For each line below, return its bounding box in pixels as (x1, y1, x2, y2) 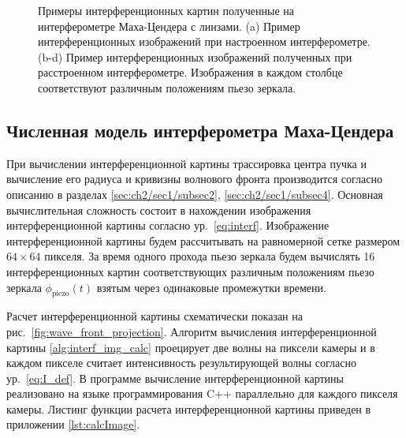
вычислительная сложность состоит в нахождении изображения (6, 201, 311, 218)
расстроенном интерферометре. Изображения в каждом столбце (38, 64, 343, 80)
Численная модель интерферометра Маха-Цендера (6, 118, 394, 142)
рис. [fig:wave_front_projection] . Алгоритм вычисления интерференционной (6, 323, 377, 339)
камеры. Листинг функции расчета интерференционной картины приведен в (6, 400, 371, 417)
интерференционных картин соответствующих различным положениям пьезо (6, 263, 374, 279)
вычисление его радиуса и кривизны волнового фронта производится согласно (6, 170, 382, 187)
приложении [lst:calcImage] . (6, 416, 140, 432)
